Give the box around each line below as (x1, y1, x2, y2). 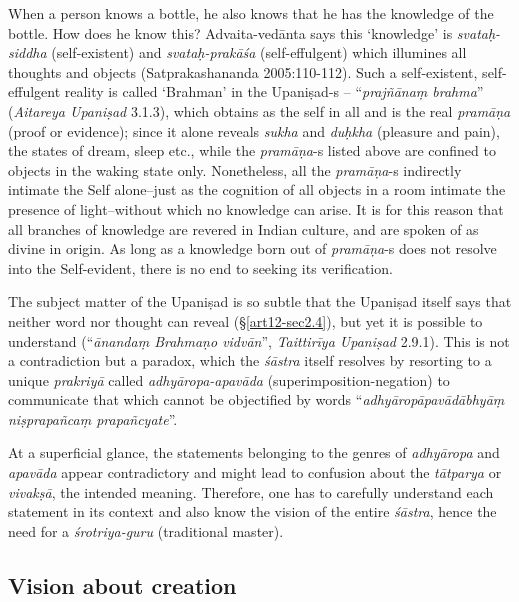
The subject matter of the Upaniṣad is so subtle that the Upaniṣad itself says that (8, 291, 512, 312)
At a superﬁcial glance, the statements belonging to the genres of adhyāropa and (8, 442, 500, 463)
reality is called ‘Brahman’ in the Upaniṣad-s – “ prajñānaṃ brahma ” (64, 81, 484, 102)
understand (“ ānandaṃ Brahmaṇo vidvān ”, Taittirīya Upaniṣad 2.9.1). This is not (8, 330, 510, 351)
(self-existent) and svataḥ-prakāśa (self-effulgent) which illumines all (51, 42, 467, 63)
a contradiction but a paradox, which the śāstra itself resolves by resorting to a (8, 350, 492, 371)
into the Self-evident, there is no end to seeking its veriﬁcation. (8, 257, 393, 278)
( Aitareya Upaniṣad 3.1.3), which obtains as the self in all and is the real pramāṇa (8, 100, 511, 121)
